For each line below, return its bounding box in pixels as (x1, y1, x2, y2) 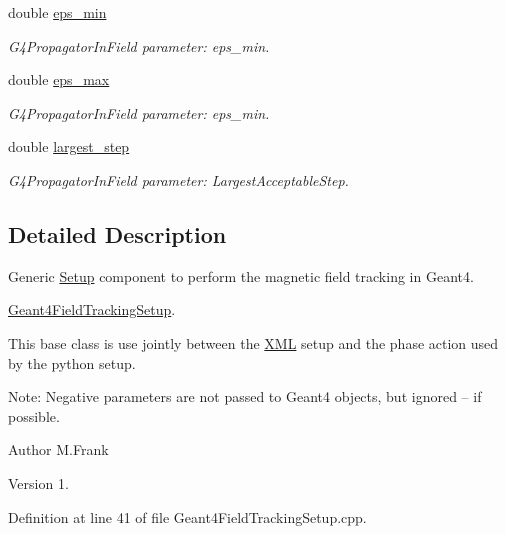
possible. (8, 405, 60, 426)
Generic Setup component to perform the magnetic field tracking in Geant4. (8, 265, 474, 286)
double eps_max (8, 69, 110, 90)
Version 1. (8, 472, 69, 493)
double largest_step (8, 136, 130, 157)
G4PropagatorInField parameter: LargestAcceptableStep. (8, 169, 349, 190)
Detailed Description (8, 218, 227, 249)
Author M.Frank (8, 439, 109, 460)
